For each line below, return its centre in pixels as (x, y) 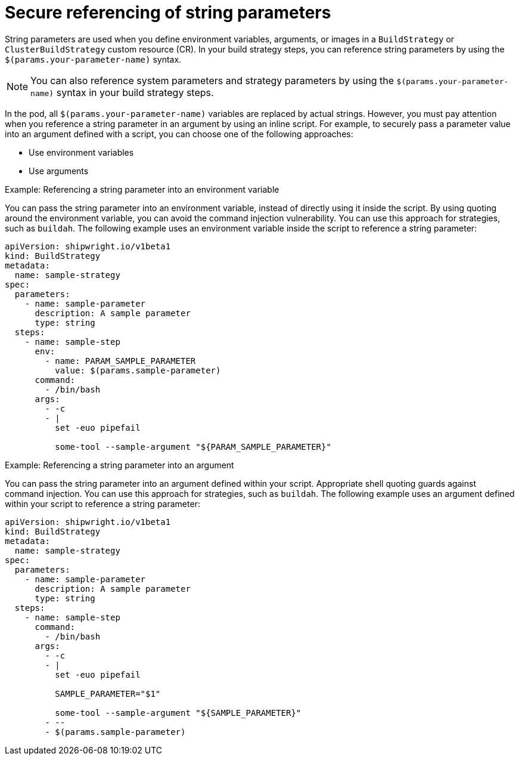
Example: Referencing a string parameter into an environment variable (142, 189)
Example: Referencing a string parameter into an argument (119, 465)
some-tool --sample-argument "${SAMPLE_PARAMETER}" (178, 713)
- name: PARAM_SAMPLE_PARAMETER (120, 361)
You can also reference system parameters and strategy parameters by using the (212, 80)
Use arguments (59, 171)
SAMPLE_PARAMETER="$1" (108, 693)
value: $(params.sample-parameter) (138, 370)
